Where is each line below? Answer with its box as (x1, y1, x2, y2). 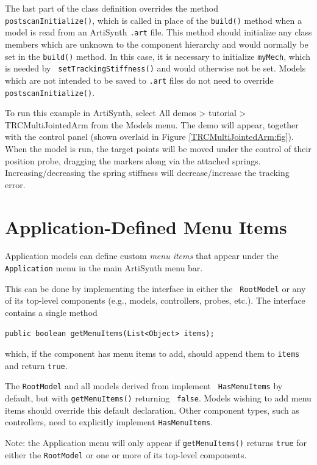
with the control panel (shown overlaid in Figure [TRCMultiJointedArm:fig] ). (5, 130, 294, 143)
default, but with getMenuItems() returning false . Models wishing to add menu (5, 392, 312, 405)
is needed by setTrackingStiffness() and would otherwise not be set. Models (5, 62, 306, 75)
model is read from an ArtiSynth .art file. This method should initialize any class (5, 26, 312, 38)
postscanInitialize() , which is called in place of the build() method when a (5, 13, 302, 26)
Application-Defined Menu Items (5, 214, 287, 239)
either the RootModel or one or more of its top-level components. (5, 448, 247, 461)
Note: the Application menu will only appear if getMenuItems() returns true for (5, 436, 307, 449)
